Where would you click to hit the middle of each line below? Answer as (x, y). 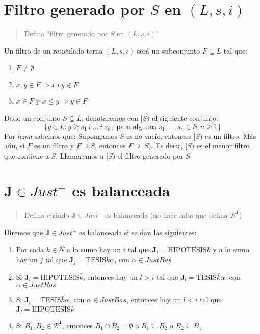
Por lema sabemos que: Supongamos (61, 135)
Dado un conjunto (32, 118)
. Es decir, (167, 146)
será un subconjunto (168, 50)
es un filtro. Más (231, 135)
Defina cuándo (47, 215)
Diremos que (24, 232)
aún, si (15, 146)
